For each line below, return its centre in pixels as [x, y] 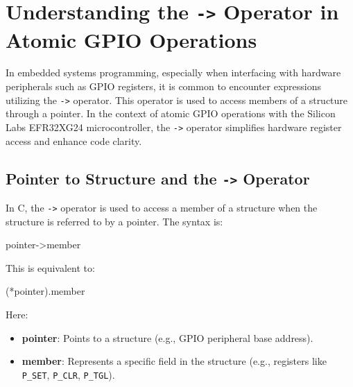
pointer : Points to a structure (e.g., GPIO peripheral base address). [167, 337]
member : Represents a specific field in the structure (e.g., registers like [174, 361]
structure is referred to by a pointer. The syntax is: [114, 221]
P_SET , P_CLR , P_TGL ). [68, 374]
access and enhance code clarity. [74, 140]
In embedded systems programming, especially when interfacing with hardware [173, 72]
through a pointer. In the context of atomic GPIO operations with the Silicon [171, 113]
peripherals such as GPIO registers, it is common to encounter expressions [164, 86]
